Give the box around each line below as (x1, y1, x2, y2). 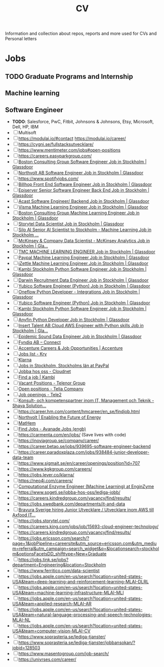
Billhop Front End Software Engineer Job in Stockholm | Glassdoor (18, 181, 152, 187)
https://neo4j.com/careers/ (18, 477, 73, 483)
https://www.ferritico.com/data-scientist (18, 568, 100, 573)
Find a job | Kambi (18, 374, 55, 380)
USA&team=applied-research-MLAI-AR (12, 600, 92, 606)
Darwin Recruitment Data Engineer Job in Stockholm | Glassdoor (18, 277, 149, 283)
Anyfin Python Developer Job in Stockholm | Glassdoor (18, 316, 130, 322)
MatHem (18, 420, 36, 426)
